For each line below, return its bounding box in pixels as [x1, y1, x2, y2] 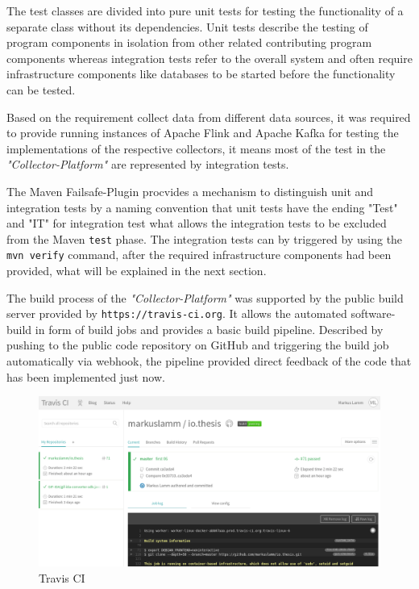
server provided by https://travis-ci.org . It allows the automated [6, 305, 347, 322]
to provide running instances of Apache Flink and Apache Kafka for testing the [6, 124, 399, 141]
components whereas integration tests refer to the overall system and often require [6, 49, 413, 66]
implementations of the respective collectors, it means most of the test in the [6, 140, 386, 157]
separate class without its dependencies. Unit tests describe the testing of [6, 18, 368, 35]
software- [351, 305, 396, 322]
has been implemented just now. [6, 368, 165, 385]
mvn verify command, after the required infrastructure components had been [6, 246, 392, 263]
